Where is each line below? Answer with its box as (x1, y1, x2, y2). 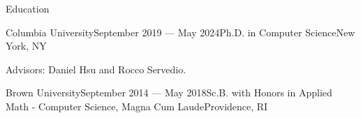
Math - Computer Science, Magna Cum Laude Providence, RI (6, 98, 268, 113)
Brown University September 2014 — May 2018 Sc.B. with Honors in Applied (6, 85, 332, 100)
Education (6, 1, 50, 15)
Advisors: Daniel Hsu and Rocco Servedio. (6, 61, 186, 76)
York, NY (6, 38, 47, 53)
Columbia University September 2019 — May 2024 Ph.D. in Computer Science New (6, 24, 355, 39)
